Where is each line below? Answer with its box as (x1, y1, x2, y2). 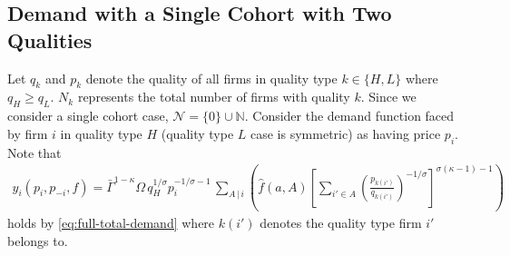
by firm (7, 123, 48, 143)
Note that (7, 143, 62, 162)
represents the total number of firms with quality (77, 87, 350, 106)
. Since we (360, 87, 417, 106)
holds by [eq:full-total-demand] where (7, 213, 215, 232)
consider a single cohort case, (7, 106, 169, 125)
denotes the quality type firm (260, 213, 422, 232)
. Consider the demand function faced (244, 106, 455, 125)
